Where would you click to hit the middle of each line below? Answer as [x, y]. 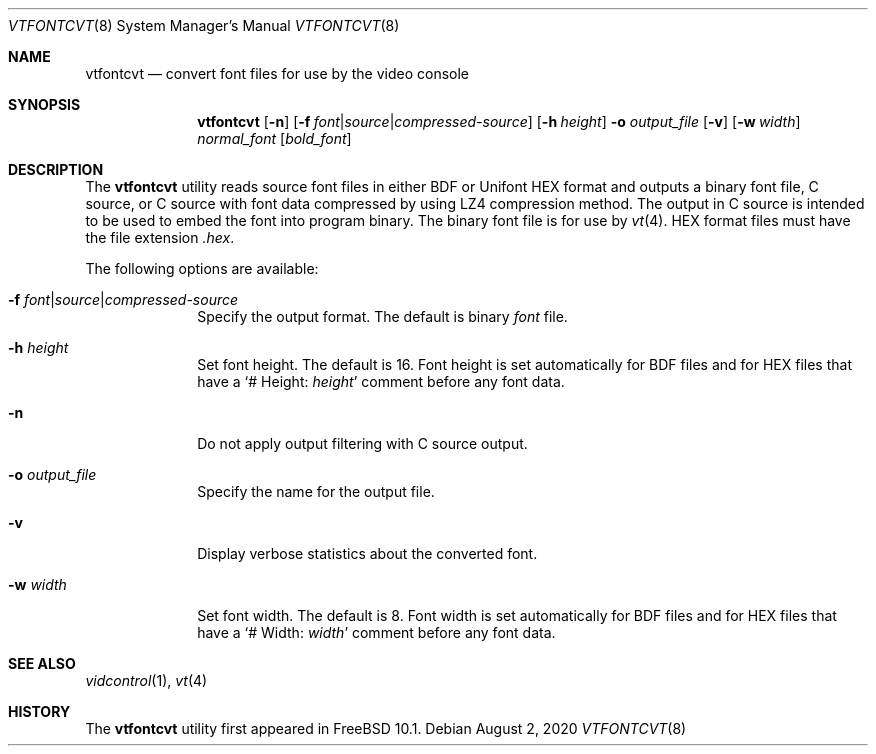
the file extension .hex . [160, 237]
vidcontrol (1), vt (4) [146, 680]
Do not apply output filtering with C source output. [362, 443]
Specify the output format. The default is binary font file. [382, 316]
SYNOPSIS [44, 104]
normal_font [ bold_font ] [274, 138]
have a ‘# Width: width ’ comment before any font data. [376, 632]
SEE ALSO [42, 663]
